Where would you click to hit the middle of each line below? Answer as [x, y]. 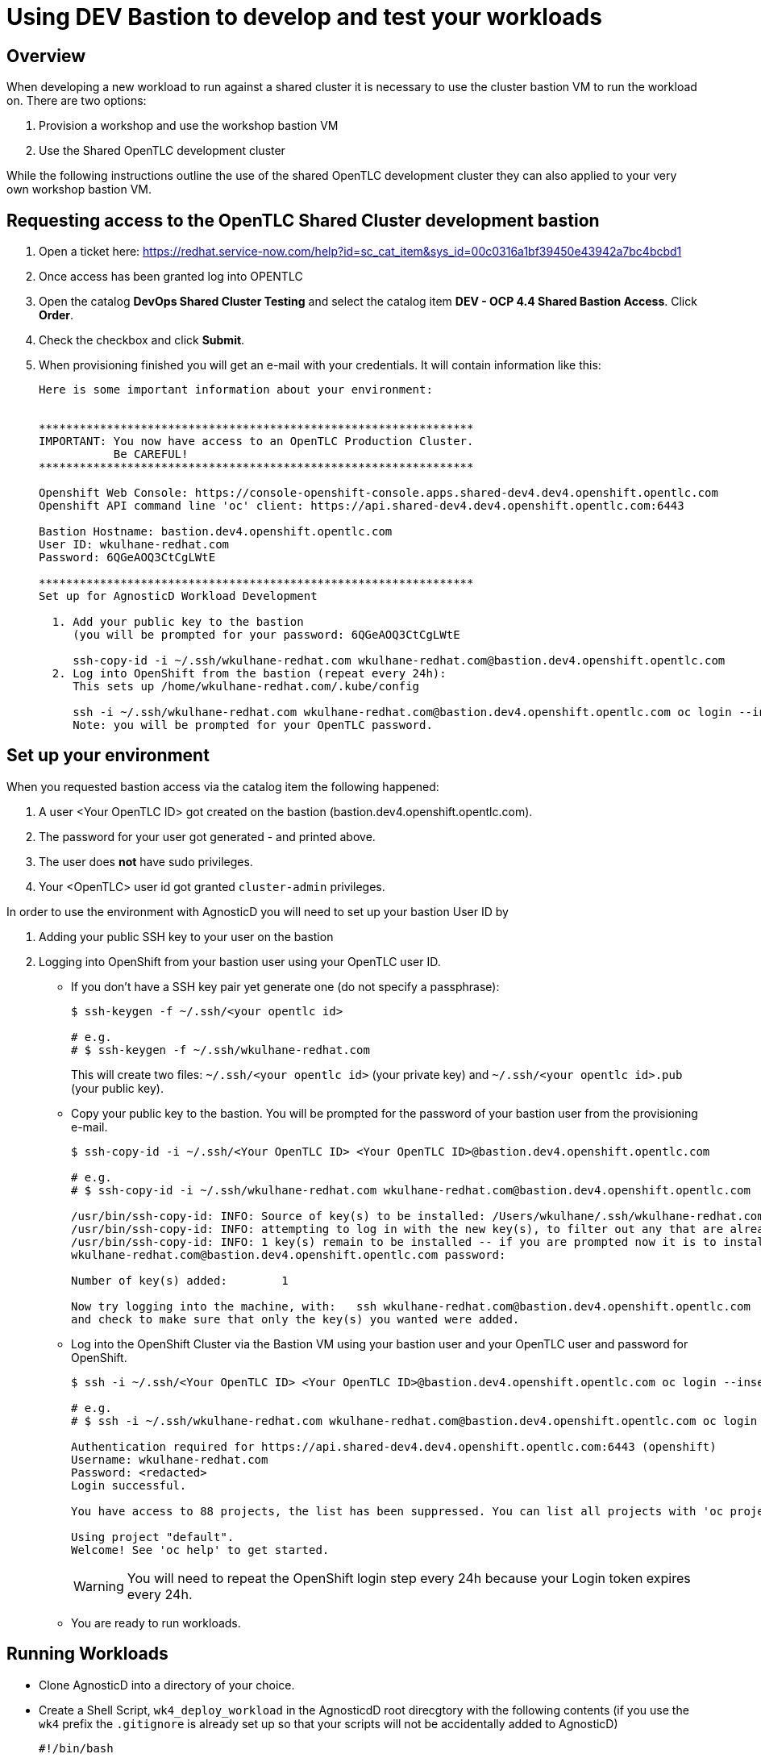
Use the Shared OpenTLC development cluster [162, 151]
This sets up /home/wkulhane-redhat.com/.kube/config [246, 687]
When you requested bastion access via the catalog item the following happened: [223, 786]
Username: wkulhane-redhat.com [170, 1459]
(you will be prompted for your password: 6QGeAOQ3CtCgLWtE [266, 635]
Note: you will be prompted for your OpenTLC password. [253, 725]
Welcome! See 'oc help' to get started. [200, 1550]
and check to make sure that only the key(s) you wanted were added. [295, 1319]
